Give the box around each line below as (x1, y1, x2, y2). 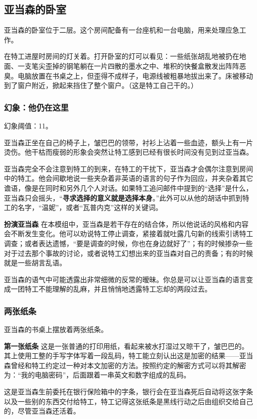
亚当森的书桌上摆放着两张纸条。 (4, 324, 108, 335)
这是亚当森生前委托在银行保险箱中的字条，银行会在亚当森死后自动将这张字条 (4, 386, 253, 397)
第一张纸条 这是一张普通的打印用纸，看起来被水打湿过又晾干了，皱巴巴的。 (4, 340, 249, 351)
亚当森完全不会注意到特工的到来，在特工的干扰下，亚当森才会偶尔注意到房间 (4, 163, 253, 173)
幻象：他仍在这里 (4, 101, 69, 113)
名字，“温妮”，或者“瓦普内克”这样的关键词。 (17, 202, 163, 212)
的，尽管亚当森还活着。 (4, 406, 80, 416)
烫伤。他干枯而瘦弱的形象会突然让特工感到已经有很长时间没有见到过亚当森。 (4, 147, 253, 157)
